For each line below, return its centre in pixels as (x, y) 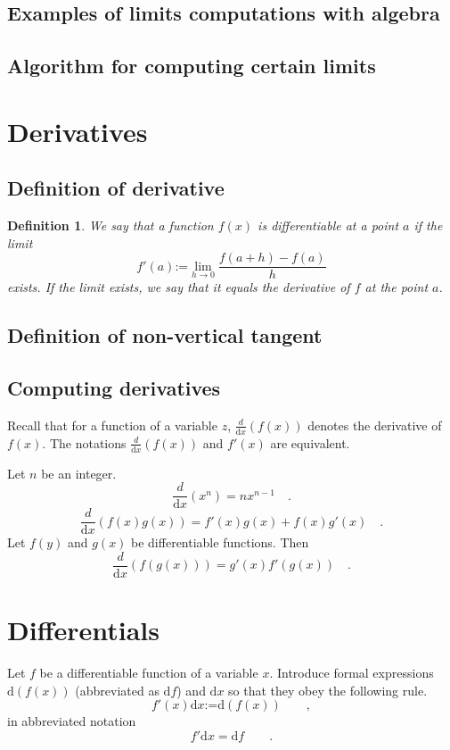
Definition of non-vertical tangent (165, 335)
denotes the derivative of (375, 425)
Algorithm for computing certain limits (192, 66)
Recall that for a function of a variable (112, 425)
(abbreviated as (117, 690)
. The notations (84, 442)
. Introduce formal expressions (352, 673)
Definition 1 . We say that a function (110, 225)
